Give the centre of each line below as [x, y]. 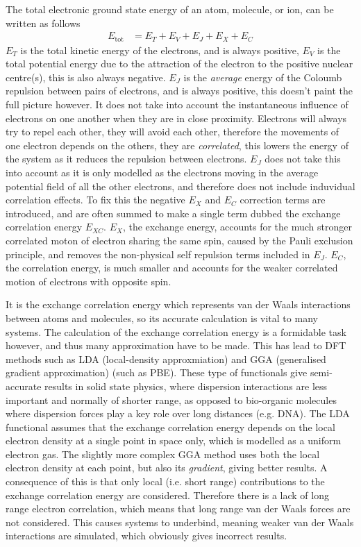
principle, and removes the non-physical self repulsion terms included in [158, 254]
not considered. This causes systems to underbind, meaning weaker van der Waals [180, 522]
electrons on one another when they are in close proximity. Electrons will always [176, 118]
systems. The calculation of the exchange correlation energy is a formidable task [176, 331]
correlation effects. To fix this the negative [95, 200]
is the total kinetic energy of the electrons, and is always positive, [160, 50]
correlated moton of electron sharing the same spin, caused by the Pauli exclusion [179, 240]
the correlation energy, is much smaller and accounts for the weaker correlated [172, 268]
